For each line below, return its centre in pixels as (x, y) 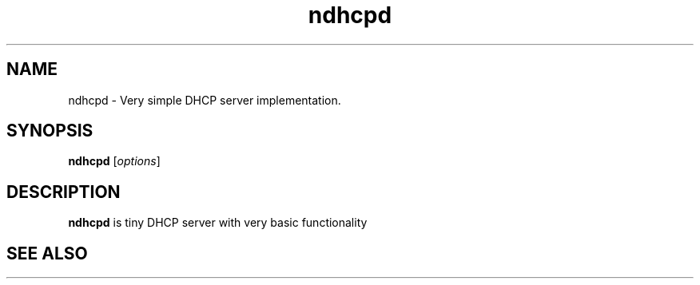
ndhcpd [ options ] (114, 161)
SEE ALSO (47, 253)
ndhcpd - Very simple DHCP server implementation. (205, 100)
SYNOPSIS (50, 131)
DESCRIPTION (64, 192)
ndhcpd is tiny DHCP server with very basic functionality (218, 223)
